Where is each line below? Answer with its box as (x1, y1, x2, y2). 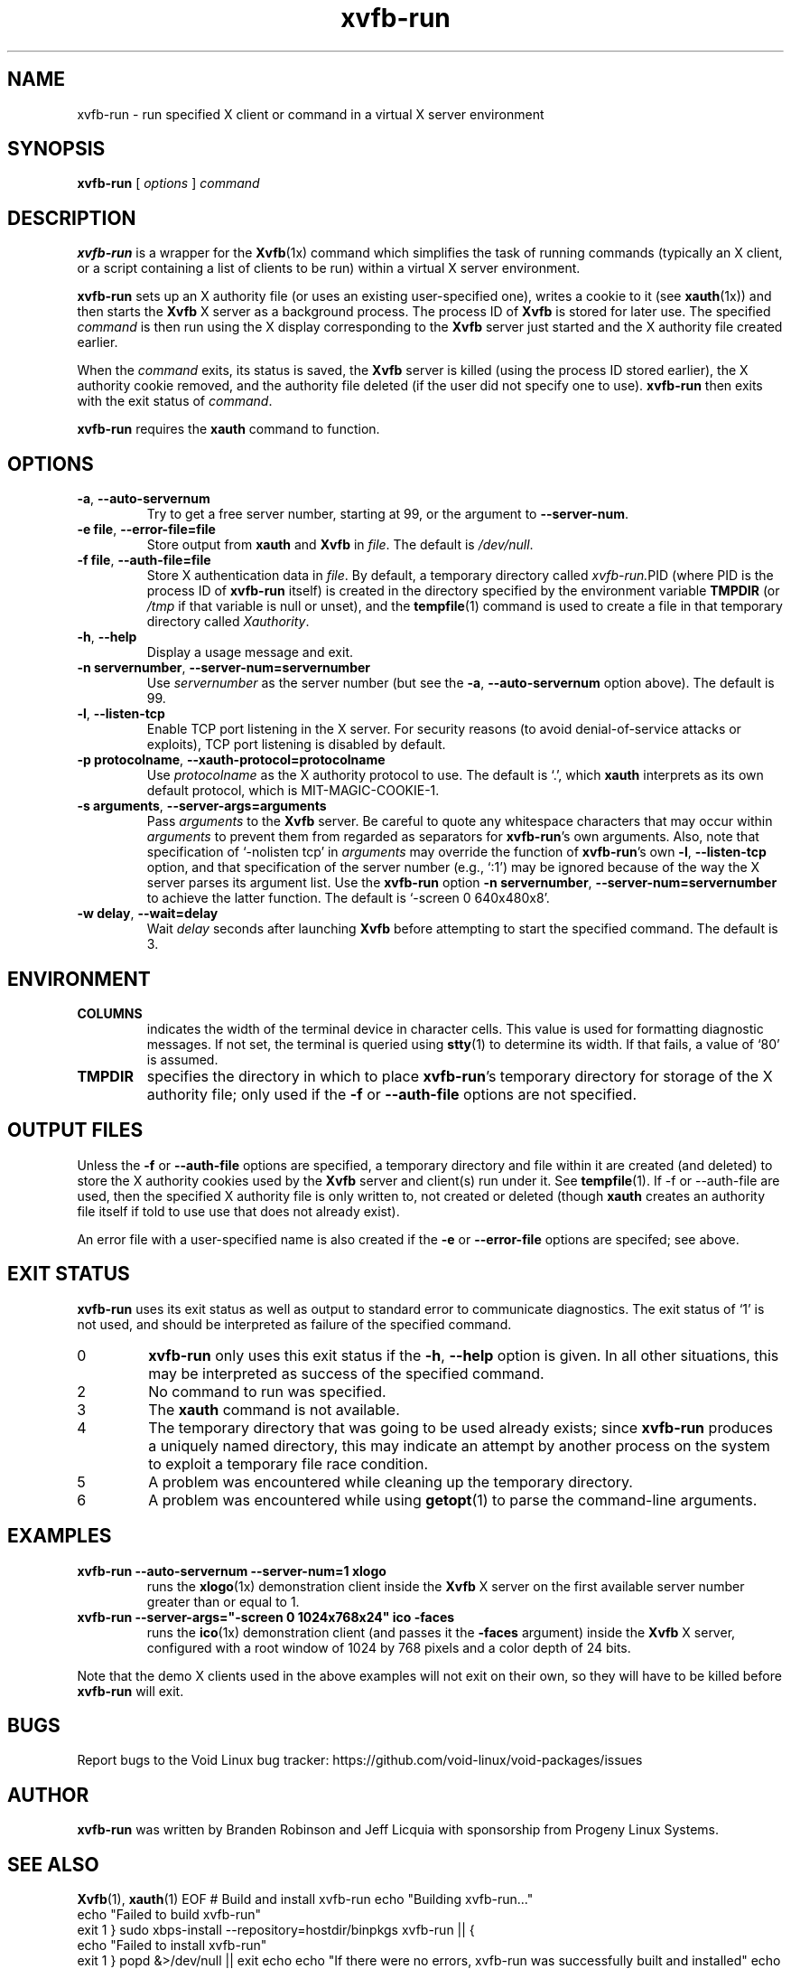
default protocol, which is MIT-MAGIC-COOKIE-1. (146, 783, 440, 799)
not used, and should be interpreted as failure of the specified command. (77, 1316, 512, 1332)
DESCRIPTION (7, 206, 136, 230)
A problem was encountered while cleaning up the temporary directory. (148, 1472, 633, 1491)
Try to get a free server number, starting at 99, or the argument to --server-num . (146, 506, 629, 522)
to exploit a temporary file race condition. (148, 1454, 429, 1473)
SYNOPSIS (7, 137, 106, 161)
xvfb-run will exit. (77, 1683, 184, 1699)
